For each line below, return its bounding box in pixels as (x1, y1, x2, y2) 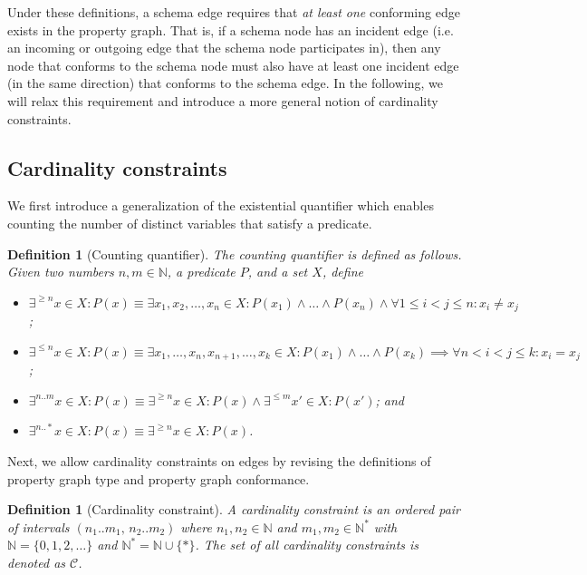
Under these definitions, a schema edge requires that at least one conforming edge (7, 3, 460, 21)
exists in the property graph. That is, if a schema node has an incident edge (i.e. (7, 20, 454, 39)
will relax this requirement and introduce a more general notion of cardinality (7, 91, 438, 110)
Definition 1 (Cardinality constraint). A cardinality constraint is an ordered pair (7, 500, 460, 519)
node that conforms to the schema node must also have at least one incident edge (7, 55, 459, 74)
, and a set (247, 262, 308, 281)
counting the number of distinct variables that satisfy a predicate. (7, 213, 372, 232)
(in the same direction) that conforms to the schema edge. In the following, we (7, 73, 443, 93)
